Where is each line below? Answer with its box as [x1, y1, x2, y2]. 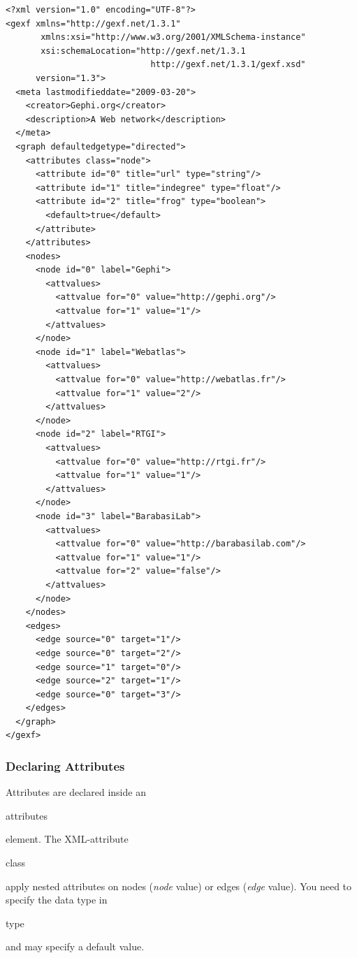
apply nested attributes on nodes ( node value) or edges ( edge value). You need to [6, 878, 352, 893]
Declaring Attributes [6, 757, 125, 774]
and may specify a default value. [6, 939, 145, 954]
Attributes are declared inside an [6, 785, 146, 799]
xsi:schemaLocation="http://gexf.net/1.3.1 [41, 45, 246, 56]
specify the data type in [6, 892, 108, 907]
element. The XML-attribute [6, 832, 129, 846]
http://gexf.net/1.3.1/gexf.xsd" [150, 59, 306, 70]
